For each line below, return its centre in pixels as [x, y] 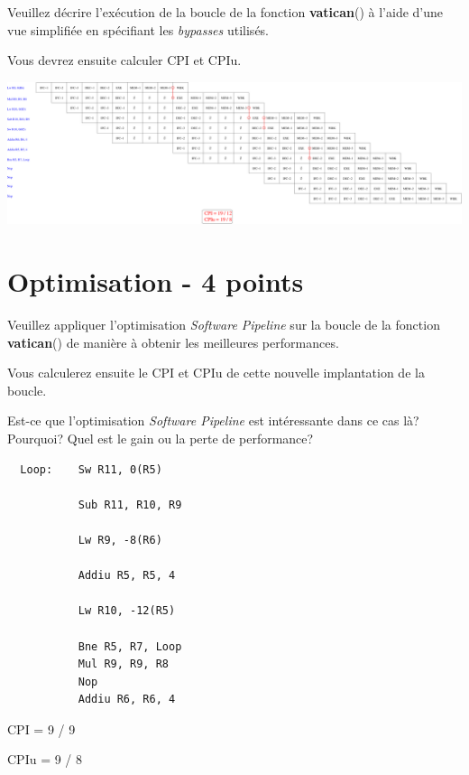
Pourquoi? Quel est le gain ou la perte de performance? [161, 438]
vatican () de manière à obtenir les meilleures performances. [173, 342]
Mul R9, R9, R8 [123, 664]
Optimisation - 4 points [156, 281]
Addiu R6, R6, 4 [127, 700]
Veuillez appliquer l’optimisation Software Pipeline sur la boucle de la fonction [224, 324]
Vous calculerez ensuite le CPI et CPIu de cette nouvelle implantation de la [216, 373]
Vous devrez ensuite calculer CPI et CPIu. [124, 60]
